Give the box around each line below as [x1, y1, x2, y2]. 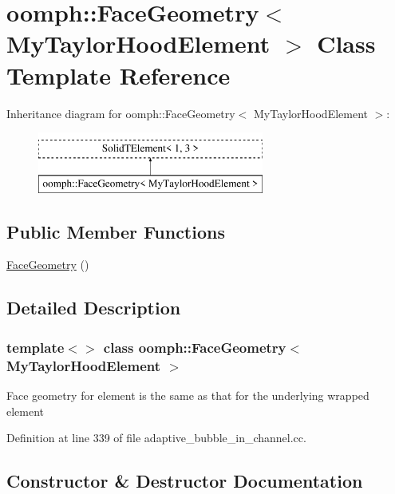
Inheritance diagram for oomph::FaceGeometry [6, 105, 235, 121]
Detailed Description [6, 295, 181, 320]
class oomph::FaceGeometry [103, 337, 286, 357]
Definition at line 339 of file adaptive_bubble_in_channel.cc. [6, 429, 306, 446]
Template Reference [6, 58, 231, 91]
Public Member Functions [6, 219, 225, 243]
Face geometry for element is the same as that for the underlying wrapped [6, 386, 369, 403]
